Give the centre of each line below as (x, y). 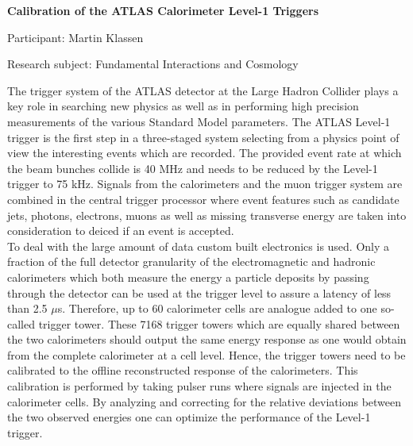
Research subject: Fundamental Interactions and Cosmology (153, 64)
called (21, 323)
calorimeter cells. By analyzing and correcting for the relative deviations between (205, 401)
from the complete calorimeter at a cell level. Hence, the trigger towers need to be (206, 354)
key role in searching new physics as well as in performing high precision (183, 106)
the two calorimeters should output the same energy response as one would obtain (207, 339)
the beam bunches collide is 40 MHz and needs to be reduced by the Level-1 (193, 168)
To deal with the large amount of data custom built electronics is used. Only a (199, 246)
